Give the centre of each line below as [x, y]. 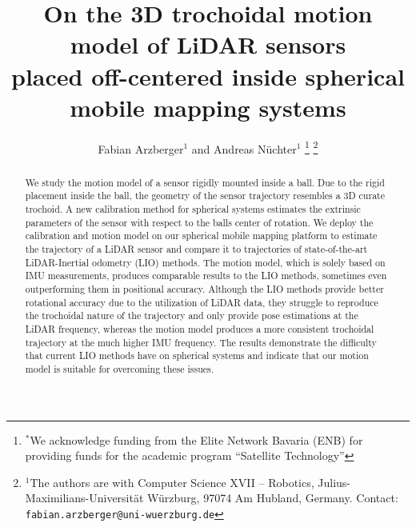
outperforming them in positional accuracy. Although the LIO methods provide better [204, 288]
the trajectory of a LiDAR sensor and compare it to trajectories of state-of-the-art [196, 249]
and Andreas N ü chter [244, 148]
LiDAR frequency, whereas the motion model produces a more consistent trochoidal [200, 328]
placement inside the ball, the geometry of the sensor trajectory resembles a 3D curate [205, 196]
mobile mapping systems [208, 107]
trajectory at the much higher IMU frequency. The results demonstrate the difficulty [201, 342]
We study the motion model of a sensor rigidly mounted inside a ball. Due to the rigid [205, 182]
